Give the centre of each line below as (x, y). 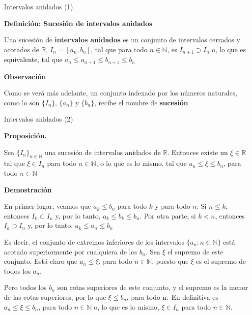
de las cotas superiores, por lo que (55, 297)
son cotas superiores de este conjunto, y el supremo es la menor (153, 287)
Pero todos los (25, 287)
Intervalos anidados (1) (39, 6)
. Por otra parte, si (168, 215)
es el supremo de (221, 261)
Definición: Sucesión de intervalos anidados (78, 23)
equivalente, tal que (33, 59)
